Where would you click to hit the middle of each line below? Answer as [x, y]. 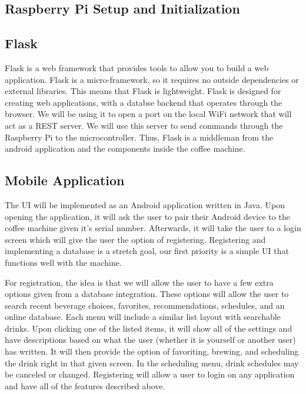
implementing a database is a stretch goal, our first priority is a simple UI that [147, 251]
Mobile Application [65, 180]
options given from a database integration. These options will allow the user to [147, 294]
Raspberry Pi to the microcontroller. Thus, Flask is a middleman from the [139, 137]
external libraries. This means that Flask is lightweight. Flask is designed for [143, 91]
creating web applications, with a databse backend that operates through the [144, 102]
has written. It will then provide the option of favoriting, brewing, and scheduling [152, 351]
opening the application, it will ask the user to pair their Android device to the [147, 216]
